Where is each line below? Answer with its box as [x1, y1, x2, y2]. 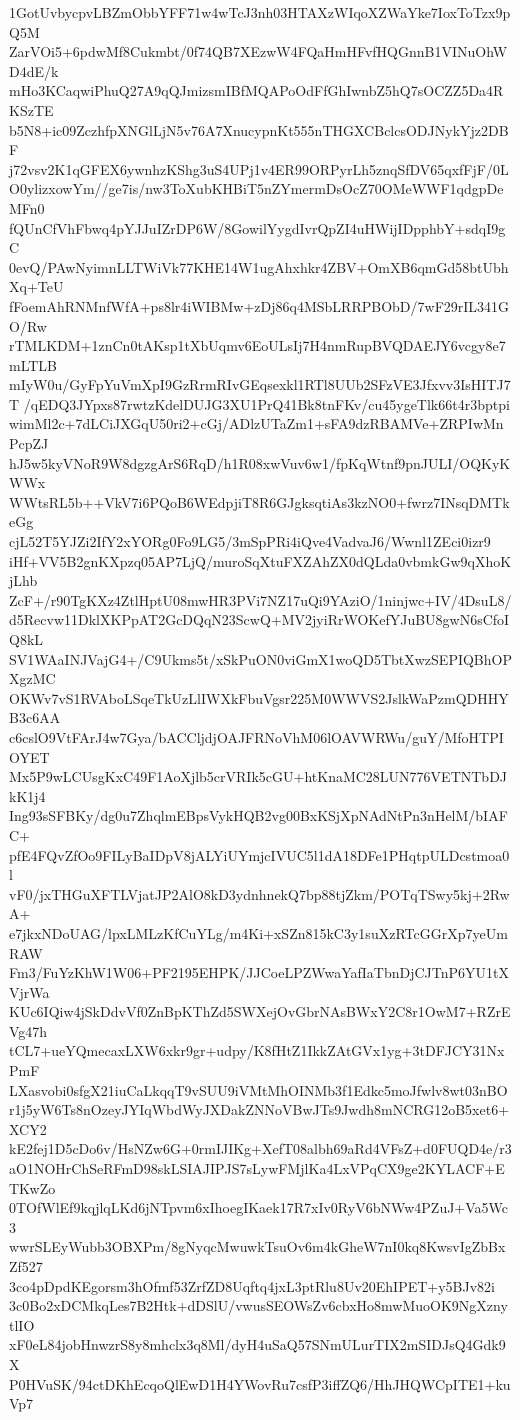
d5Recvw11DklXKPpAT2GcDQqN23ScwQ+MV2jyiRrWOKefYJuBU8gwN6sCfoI [9, 609, 510, 630]
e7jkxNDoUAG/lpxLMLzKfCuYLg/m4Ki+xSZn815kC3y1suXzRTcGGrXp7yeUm [9, 922, 508, 943]
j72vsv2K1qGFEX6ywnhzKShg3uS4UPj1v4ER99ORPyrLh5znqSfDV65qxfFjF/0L [9, 158, 509, 179]
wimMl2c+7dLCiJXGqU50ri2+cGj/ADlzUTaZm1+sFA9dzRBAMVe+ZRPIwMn [9, 413, 504, 434]
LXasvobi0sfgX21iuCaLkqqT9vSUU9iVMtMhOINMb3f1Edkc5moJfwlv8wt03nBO [9, 1079, 508, 1100]
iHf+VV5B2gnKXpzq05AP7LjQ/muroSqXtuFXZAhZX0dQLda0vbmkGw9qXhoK [9, 550, 512, 571]
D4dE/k [9, 60, 59, 81]
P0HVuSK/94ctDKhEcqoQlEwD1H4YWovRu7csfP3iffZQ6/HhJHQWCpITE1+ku [9, 1373, 511, 1394]
